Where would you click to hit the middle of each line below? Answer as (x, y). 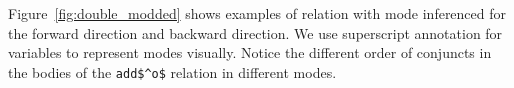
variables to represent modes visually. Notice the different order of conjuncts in (250, 52)
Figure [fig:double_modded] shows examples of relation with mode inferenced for (257, 13)
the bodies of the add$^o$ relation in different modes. (172, 71)
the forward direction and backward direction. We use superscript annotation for (255, 32)
